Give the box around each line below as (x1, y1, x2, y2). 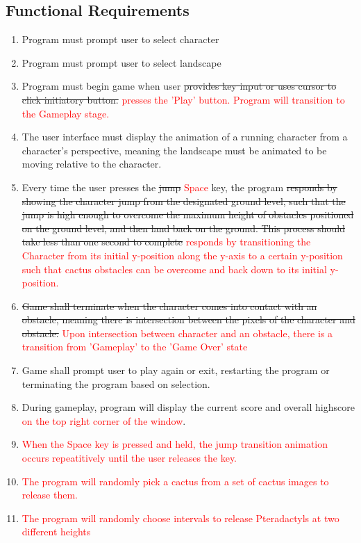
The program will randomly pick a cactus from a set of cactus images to (22, 473, 329, 488)
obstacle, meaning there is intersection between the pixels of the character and (22, 312, 355, 327)
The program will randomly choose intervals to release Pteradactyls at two (22, 510, 339, 525)
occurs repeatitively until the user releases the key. (22, 451, 237, 465)
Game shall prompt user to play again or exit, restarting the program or (22, 363, 330, 378)
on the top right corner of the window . (22, 413, 186, 428)
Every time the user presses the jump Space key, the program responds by (22, 179, 337, 194)
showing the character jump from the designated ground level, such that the (22, 193, 346, 208)
